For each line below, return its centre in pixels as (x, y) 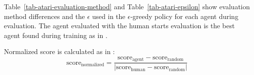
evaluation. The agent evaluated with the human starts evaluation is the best (119, 26)
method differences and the (44, 16)
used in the (109, 16)
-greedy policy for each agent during (184, 16)
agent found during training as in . (56, 35)
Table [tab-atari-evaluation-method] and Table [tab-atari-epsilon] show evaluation (127, 6)
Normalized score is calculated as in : (60, 51)
